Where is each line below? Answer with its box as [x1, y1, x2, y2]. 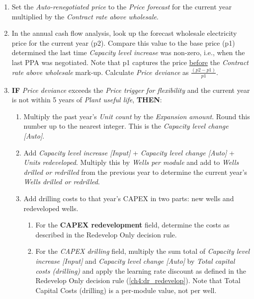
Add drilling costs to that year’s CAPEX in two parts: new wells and [23, 193, 234, 204]
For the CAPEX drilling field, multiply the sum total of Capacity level [35, 246, 250, 256]
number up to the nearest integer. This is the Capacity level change [23, 121, 229, 131]
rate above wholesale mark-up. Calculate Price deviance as [11, 67, 189, 77]
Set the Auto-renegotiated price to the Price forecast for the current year [11, 1, 232, 11]
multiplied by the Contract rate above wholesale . [11, 11, 159, 21]
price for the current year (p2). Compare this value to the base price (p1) [11, 37, 235, 48]
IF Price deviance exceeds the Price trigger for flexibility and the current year [11, 84, 250, 95]
